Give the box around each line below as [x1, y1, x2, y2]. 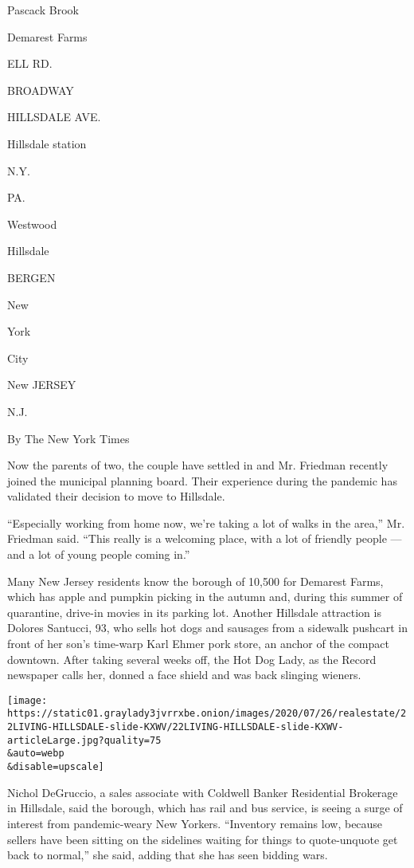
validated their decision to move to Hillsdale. [7, 488, 225, 505]
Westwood [7, 215, 57, 232]
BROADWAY [7, 81, 74, 98]
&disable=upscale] [7, 761, 104, 773]
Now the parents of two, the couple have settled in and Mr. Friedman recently [7, 457, 389, 473]
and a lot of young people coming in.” [7, 546, 190, 563]
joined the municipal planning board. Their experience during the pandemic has [7, 472, 397, 489]
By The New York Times [7, 430, 130, 446]
